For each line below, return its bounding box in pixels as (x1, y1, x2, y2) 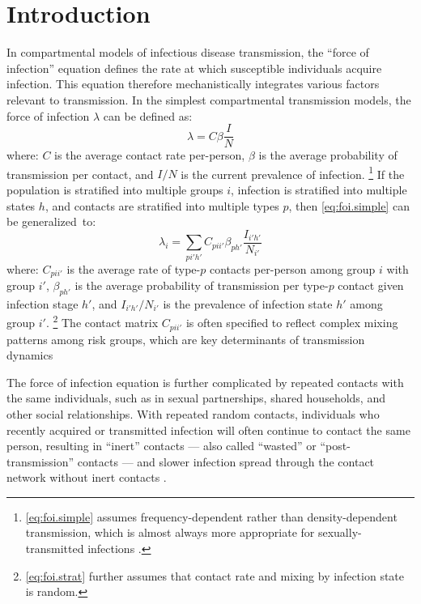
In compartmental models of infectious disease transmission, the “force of (6, 44, 369, 61)
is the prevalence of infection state (163, 295, 333, 312)
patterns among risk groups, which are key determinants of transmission (6, 330, 365, 347)
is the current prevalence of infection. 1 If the (181, 163, 405, 182)
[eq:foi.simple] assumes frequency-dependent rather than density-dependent (25, 508, 398, 525)
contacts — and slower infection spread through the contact (77, 453, 375, 470)
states (6, 197, 36, 214)
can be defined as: (103, 107, 193, 124)
